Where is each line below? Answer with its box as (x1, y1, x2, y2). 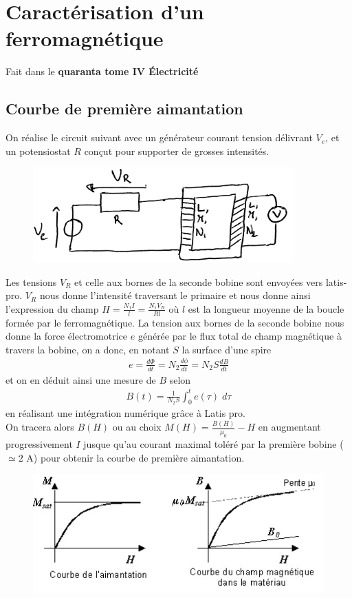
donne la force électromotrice (5, 329, 128, 343)
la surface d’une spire (181, 342, 272, 356)
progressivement (5, 437, 73, 451)
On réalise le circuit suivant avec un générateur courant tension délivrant (5, 130, 313, 145)
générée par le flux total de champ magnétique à (137, 329, 342, 343)
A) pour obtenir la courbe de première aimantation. (26, 450, 245, 464)
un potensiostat (5, 143, 71, 158)
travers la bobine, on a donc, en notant (5, 342, 170, 356)
